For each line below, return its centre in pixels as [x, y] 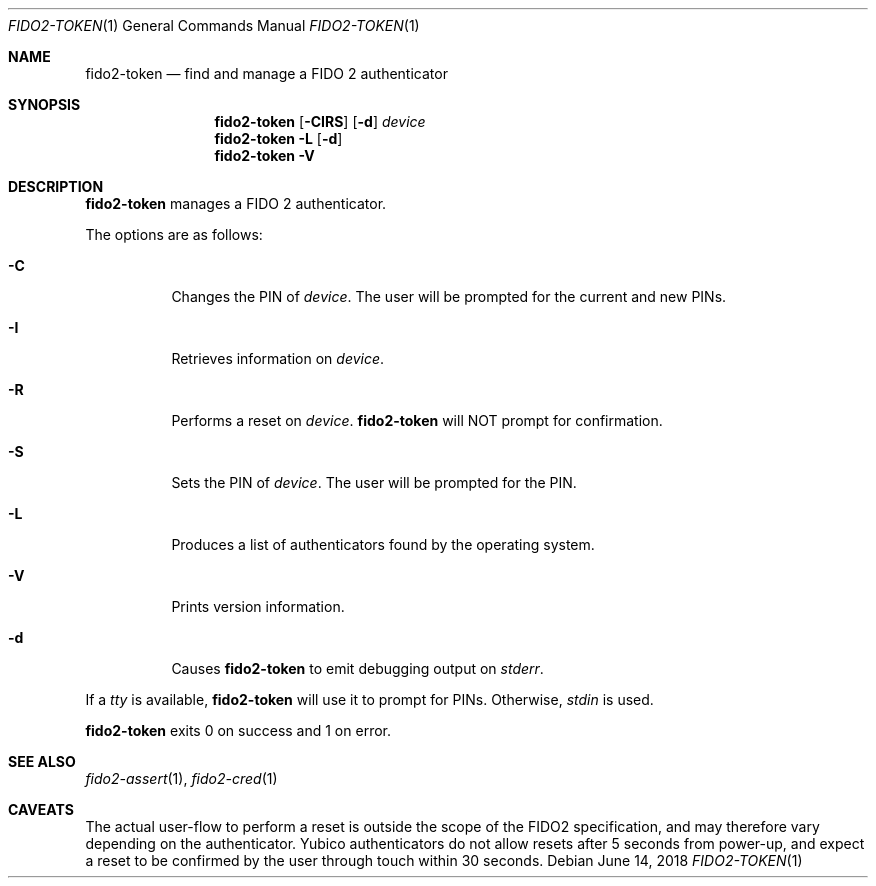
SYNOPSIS [44, 104]
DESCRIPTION [56, 186]
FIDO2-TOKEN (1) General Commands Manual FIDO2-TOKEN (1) [214, 25]
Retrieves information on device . [278, 358]
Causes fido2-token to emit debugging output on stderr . [357, 668]
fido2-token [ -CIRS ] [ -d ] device [320, 121]
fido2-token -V [264, 155]
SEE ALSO [42, 761]
